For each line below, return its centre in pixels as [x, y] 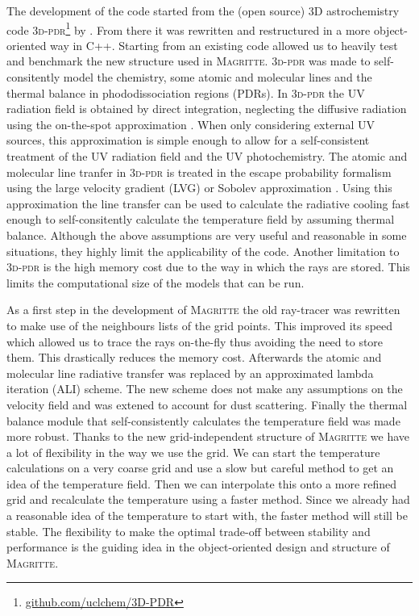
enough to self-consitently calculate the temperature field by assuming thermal [201, 219]
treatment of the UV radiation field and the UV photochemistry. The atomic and [207, 156]
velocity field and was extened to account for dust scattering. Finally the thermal [207, 404]
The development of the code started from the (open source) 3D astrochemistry [203, 10]
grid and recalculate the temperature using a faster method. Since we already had [208, 499]
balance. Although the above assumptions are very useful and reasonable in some [207, 235]
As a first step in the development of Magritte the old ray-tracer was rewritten [203, 310]
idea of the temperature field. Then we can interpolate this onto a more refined [202, 483]
